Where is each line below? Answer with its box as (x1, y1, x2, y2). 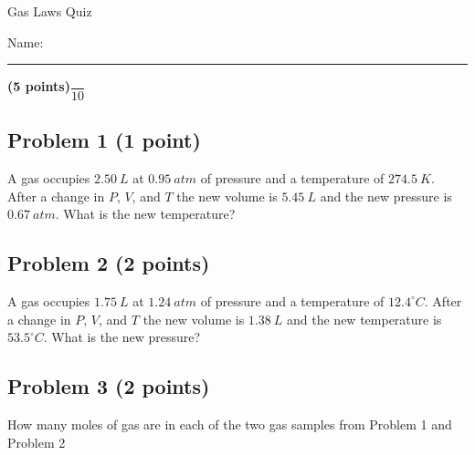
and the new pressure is (320, 186, 452, 205)
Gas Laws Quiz (7, 2, 92, 20)
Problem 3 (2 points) (7, 372, 210, 400)
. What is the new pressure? (43, 327, 201, 346)
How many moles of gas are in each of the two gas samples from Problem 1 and (7, 414, 452, 433)
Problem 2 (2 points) (7, 249, 210, 277)
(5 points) (7, 77, 70, 96)
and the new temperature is (287, 309, 442, 328)
